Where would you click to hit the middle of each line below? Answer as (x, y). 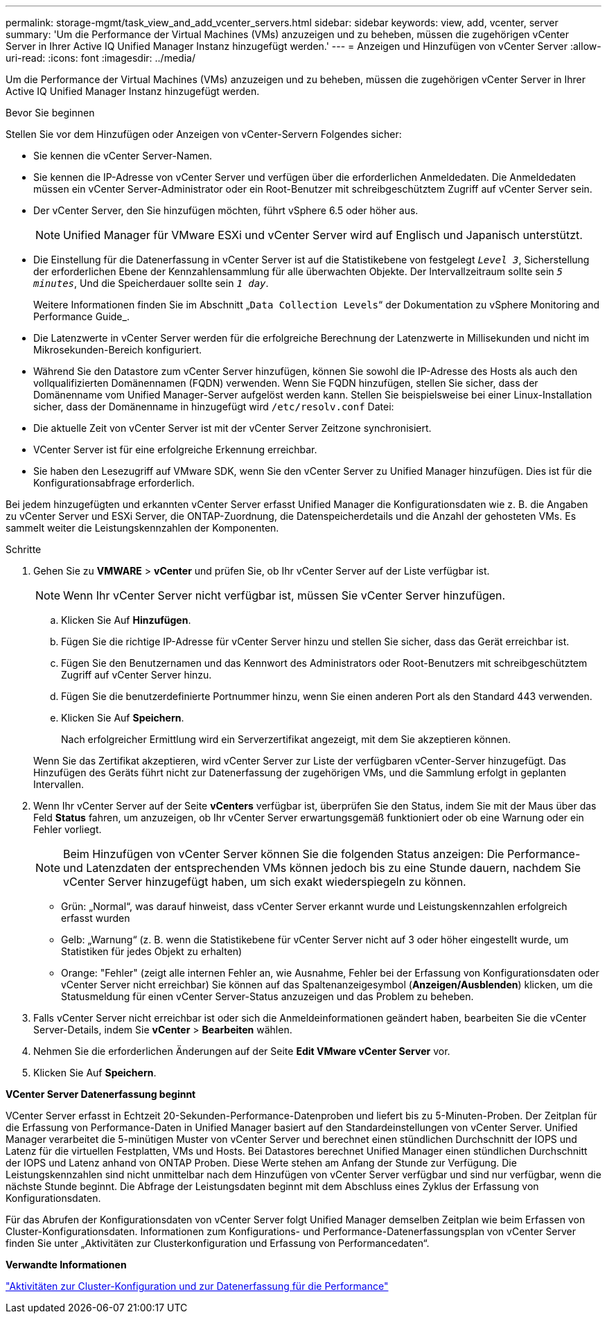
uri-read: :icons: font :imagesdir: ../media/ (100, 58)
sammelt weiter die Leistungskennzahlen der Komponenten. (142, 528)
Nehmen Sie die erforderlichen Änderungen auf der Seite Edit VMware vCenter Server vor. (242, 1051)
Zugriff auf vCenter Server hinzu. (137, 675)
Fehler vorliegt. (68, 829)
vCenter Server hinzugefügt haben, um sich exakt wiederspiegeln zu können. (265, 882)
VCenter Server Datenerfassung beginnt (101, 1094)
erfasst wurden (96, 918)
